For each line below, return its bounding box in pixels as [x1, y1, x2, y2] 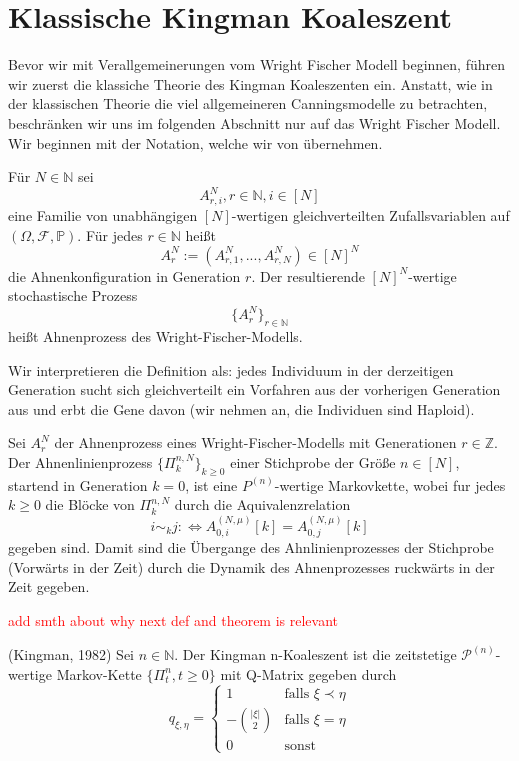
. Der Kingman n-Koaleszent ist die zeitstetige [174, 644, 457, 665]
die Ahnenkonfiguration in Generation [8, 265, 241, 286]
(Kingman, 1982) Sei [8, 644, 135, 665]
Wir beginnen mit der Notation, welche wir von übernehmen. [8, 132, 383, 153]
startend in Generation [8, 474, 148, 495]
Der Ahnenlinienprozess [8, 452, 153, 473]
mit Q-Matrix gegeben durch [220, 663, 397, 684]
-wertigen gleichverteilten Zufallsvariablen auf [231, 204, 510, 225]
